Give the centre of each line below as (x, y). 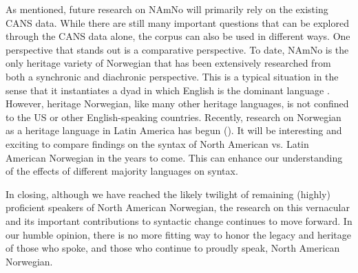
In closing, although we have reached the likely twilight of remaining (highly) (168, 194)
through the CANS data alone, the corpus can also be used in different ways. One (178, 36)
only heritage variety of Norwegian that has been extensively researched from (168, 63)
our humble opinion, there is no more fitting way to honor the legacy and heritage (178, 234)
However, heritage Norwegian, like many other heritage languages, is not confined (177, 103)
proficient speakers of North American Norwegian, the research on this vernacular (178, 207)
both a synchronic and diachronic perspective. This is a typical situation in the (172, 76)
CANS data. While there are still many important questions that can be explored (177, 22)
